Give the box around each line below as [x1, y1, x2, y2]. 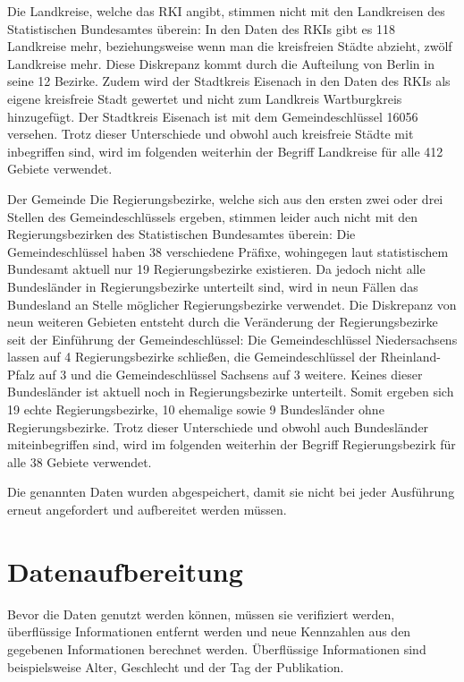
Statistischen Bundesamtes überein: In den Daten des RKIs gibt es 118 [7, 19, 395, 38]
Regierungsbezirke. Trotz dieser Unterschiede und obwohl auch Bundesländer [7, 417, 429, 436]
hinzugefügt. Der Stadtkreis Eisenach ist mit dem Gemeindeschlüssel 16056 [7, 107, 418, 125]
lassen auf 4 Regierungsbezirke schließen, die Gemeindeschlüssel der [7, 347, 377, 366]
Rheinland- [380, 347, 441, 366]
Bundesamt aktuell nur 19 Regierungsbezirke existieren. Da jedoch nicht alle [7, 260, 426, 278]
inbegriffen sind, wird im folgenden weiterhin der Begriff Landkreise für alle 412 [7, 141, 443, 160]
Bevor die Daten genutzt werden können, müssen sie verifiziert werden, [7, 604, 395, 623]
